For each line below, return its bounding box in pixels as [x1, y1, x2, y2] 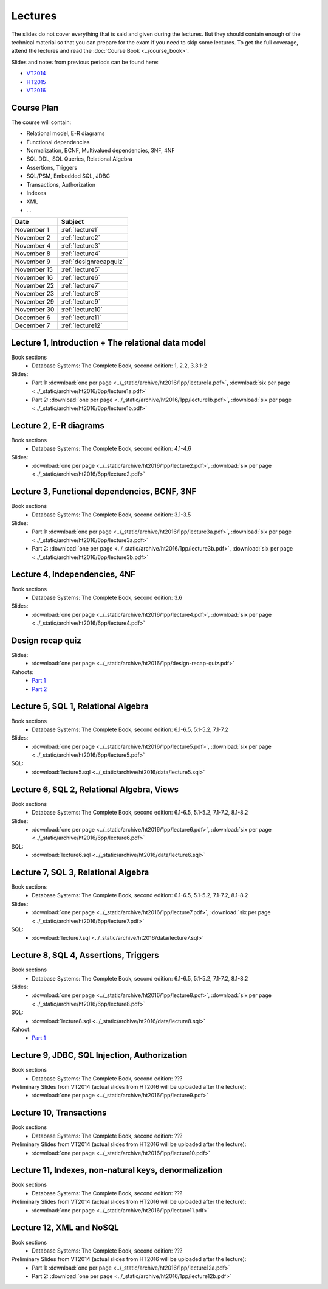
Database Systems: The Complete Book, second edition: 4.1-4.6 [32, 445, 191, 453]
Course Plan [11, 102, 59, 113]
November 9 [15, 257, 51, 266]
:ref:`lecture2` [61, 234, 100, 242]
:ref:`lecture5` [61, 265, 100, 274]
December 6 [15, 313, 51, 322]
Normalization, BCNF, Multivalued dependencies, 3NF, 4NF [26, 147, 176, 154]
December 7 [15, 321, 50, 330]
